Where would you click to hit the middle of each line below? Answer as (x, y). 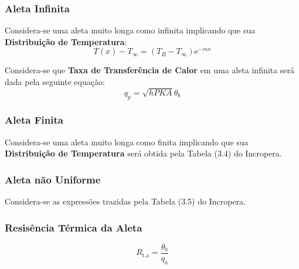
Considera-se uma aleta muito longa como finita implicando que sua (127, 142)
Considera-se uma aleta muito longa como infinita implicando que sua (130, 30)
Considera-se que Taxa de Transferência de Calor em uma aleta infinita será (149, 70)
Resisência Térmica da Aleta (74, 227)
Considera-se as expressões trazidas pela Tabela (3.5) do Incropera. (125, 201)
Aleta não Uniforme (53, 179)
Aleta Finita (34, 120)
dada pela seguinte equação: (55, 81)
